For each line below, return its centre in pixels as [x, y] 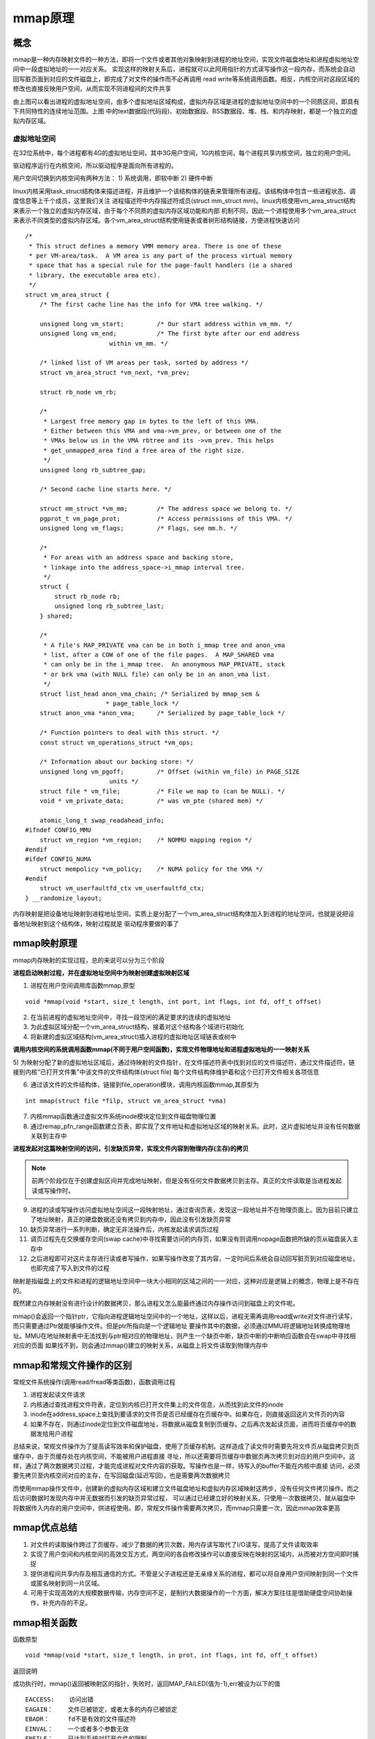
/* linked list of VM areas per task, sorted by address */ [144, 363]
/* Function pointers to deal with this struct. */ [129, 733]
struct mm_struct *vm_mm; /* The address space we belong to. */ [166, 509]
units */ [124, 782]
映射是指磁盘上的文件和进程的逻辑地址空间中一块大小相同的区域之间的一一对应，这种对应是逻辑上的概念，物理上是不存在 [186, 1281]
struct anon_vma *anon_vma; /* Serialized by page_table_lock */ [162, 713]
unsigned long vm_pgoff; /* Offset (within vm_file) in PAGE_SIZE [169, 771]
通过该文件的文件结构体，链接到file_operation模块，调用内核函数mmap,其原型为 [145, 1084]
